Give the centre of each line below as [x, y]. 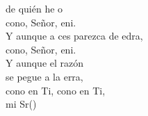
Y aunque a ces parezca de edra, [74, 36]
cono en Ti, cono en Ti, [56, 90]
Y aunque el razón [45, 63]
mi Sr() [21, 104]
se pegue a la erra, [44, 76]
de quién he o [34, 8]
